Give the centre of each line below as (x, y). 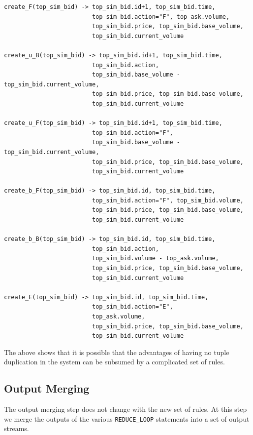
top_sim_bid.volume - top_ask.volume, (155, 258)
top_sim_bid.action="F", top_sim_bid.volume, (168, 200)
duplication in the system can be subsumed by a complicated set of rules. (114, 362)
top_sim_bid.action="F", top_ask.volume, (161, 17)
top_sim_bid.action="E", (132, 307)
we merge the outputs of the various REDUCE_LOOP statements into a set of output (127, 418)
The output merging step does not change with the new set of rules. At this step (126, 409)
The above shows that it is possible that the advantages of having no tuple (117, 352)
